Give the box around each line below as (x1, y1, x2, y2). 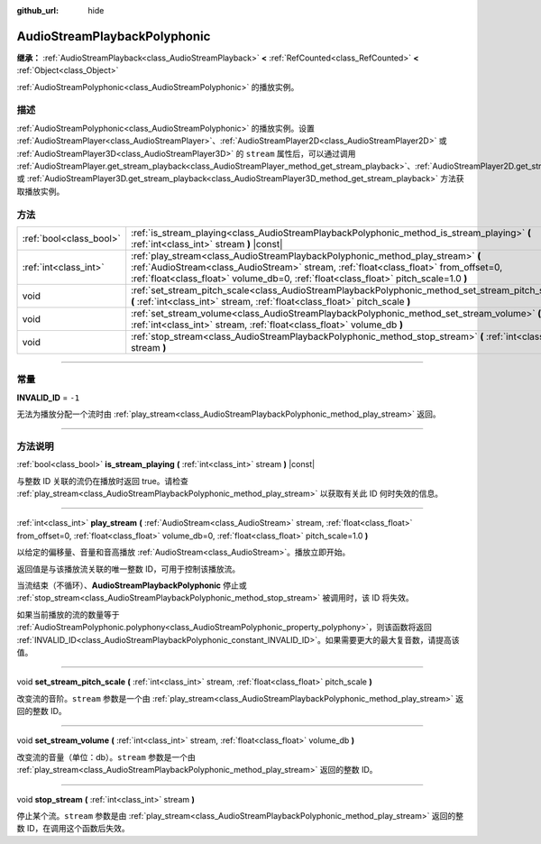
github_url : (16, 5, 59, 15)
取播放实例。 (16, 186, 65, 197)
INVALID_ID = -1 (16, 392, 80, 403)
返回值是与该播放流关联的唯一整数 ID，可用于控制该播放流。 (16, 564, 241, 574)
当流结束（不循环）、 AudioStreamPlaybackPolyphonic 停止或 (16, 580, 247, 591)
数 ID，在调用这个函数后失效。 (16, 823, 130, 834)
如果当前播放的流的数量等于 (16, 609, 120, 619)
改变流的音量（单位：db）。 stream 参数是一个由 (16, 751, 196, 762)
